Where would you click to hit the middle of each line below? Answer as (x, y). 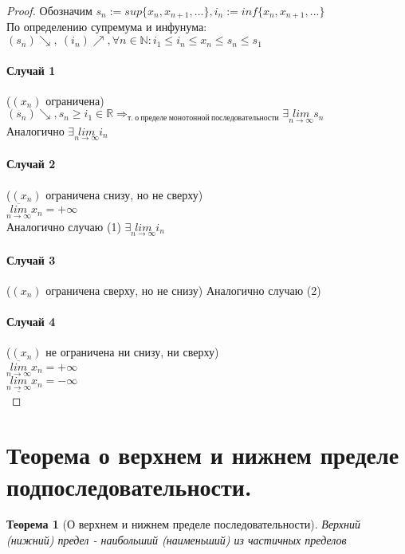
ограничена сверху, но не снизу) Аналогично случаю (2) (183, 290)
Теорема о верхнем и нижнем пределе (203, 455)
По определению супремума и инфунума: (107, 27)
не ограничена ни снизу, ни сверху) (132, 352)
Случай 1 (31, 70)
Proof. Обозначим (49, 10)
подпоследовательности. (129, 486)
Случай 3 (31, 259)
